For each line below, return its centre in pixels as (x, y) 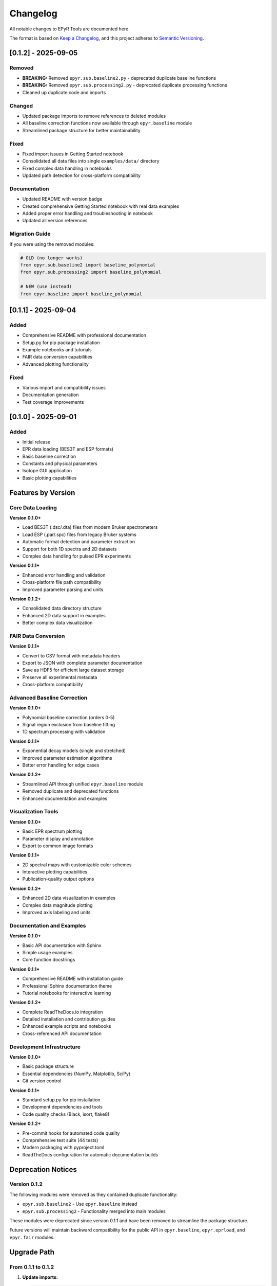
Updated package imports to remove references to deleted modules (94, 116)
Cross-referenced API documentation (62, 1033)
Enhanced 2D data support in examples (64, 615)
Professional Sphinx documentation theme (67, 986)
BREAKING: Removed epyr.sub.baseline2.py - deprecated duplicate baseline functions (119, 78)
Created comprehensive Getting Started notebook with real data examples (101, 206)
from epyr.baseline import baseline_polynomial (81, 294)
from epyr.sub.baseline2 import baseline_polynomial (88, 265)
